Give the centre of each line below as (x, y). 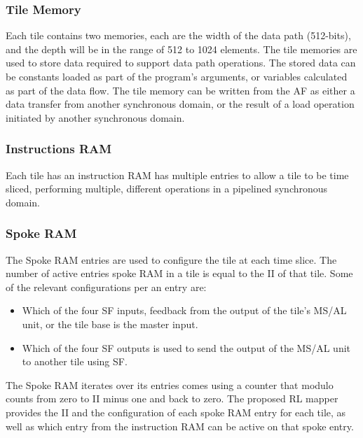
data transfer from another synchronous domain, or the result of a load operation (180, 104)
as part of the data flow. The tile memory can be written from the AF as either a (180, 90)
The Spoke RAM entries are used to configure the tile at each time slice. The (171, 259)
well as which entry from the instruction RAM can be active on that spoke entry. (180, 426)
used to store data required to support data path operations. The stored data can (181, 63)
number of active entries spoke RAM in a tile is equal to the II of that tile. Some (179, 273)
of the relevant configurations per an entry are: (106, 287)
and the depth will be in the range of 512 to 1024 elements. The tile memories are (181, 49)
